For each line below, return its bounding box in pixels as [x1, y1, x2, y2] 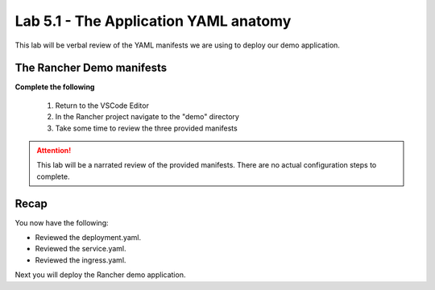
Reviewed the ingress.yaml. [35, 255, 126, 265]
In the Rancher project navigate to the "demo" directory [55, 112, 239, 122]
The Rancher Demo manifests [14, 61, 168, 75]
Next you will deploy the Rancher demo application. [14, 270, 186, 280]
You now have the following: [14, 217, 109, 227]
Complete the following [14, 82, 95, 92]
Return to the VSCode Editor [55, 101, 149, 110]
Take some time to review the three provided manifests [55, 123, 238, 133]
